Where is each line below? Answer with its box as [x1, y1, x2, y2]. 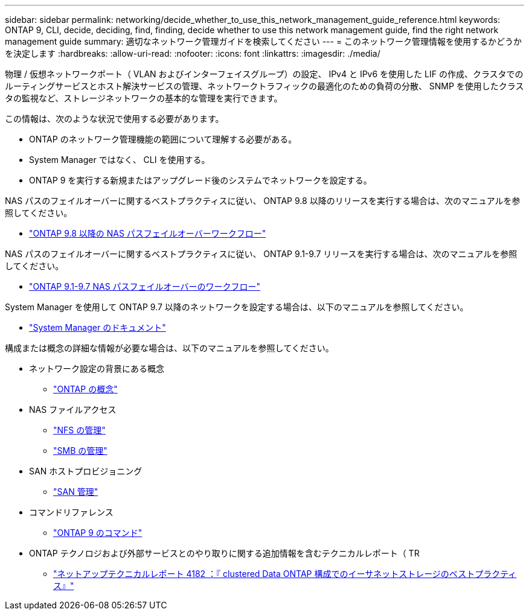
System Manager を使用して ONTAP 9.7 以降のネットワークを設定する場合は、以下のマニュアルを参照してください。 [5, 302, 469, 312]
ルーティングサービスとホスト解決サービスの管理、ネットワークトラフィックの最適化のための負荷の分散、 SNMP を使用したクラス [5, 81, 524, 91]
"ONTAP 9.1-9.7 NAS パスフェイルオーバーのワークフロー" [29, 281, 260, 292]
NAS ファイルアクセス [29, 404, 117, 415]
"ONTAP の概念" [53, 384, 118, 394]
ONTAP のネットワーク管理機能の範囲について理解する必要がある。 [29, 134, 297, 144]
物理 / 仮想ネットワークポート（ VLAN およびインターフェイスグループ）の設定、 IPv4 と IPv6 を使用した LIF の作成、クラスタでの [5, 69, 524, 79]
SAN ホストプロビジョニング [29, 466, 143, 476]
